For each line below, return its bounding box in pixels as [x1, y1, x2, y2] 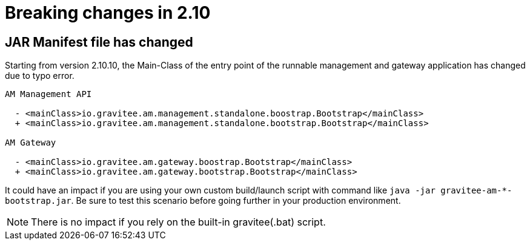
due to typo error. [5, 70, 75, 81]
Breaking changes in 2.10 [5, 2, 211, 23]
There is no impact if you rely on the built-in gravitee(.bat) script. [31, 216, 326, 229]
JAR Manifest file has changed [5, 34, 193, 50]
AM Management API [5, 89, 92, 99]
